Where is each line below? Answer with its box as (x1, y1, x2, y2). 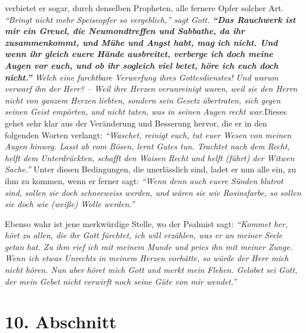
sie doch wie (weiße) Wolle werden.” (5, 198, 135, 210)
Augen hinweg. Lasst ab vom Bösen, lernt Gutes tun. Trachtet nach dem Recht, (5, 140, 290, 152)
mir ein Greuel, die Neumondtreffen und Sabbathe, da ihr (5, 25, 245, 37)
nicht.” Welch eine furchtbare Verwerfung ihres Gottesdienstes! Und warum (5, 71, 278, 83)
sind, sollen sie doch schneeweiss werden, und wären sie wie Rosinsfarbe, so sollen (5, 186, 301, 198)
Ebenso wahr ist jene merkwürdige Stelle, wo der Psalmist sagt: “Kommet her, (5, 217, 288, 229)
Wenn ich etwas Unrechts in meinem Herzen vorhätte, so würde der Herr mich (5, 252, 289, 264)
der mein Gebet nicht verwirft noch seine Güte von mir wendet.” (5, 275, 237, 287)
